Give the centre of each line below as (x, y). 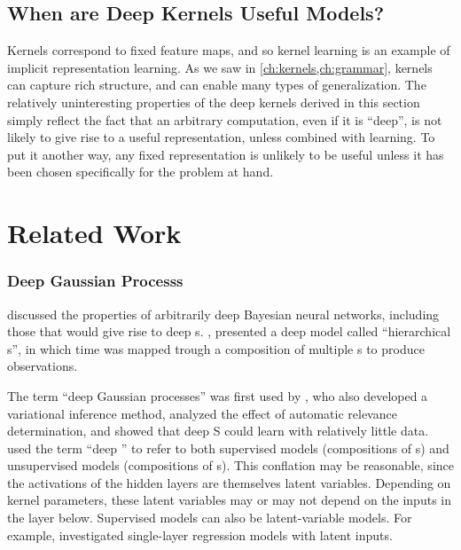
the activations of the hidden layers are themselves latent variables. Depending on (229, 482)
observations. (43, 366)
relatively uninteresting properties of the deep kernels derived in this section (214, 102)
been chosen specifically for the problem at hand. (141, 172)
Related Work (94, 233)
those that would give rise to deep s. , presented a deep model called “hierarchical (229, 331)
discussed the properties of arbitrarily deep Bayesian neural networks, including (223, 314)
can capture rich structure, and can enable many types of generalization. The (217, 85)
